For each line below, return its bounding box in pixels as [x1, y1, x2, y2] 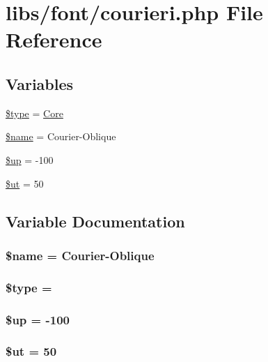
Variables [6, 73, 74, 94]
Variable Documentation [6, 210, 185, 232]
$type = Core [6, 105, 63, 120]
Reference [6, 25, 102, 54]
